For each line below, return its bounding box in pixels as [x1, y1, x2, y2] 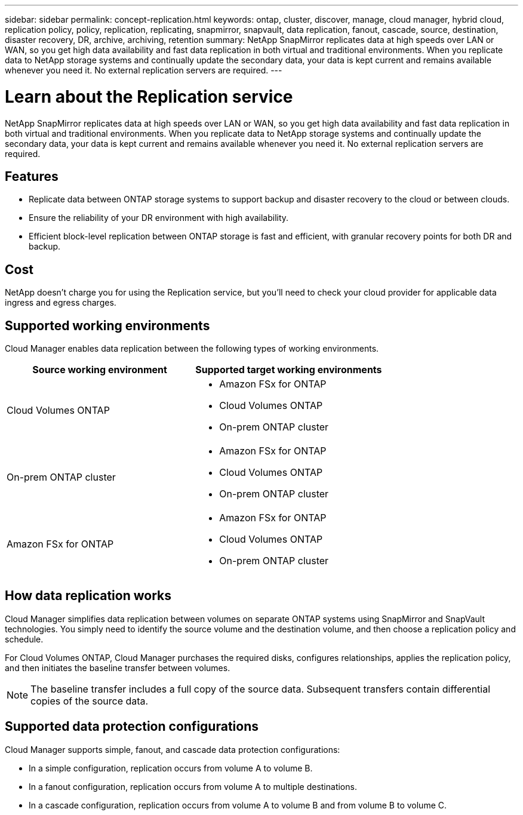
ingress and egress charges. [5, 297, 116, 308]
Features [5, 168, 59, 184]
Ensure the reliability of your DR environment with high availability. [29, 213, 289, 223]
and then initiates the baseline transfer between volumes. [5, 662, 230, 673]
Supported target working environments [195, 364, 382, 376]
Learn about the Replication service [5, 86, 293, 107]
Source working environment [32, 364, 167, 376]
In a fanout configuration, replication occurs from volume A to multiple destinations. [29, 781, 357, 792]
